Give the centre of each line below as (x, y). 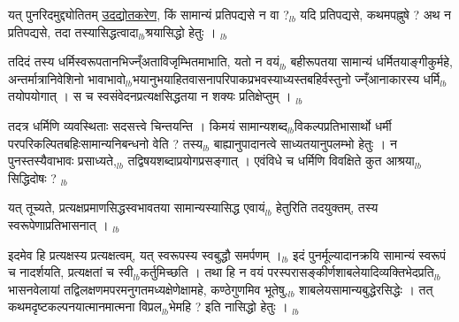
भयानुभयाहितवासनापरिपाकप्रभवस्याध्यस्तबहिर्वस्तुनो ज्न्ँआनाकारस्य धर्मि (286, 78)
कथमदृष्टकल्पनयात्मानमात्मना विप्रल (85, 307)
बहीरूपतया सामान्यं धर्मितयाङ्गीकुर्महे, (371, 61)
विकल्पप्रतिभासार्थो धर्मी (343, 125)
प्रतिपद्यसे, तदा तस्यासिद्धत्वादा (73, 31)
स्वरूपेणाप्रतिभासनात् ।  (61, 224)
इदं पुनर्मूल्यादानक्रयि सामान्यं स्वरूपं (369, 254)
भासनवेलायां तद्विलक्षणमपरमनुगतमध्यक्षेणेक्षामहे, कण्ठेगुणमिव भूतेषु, (148, 289)
